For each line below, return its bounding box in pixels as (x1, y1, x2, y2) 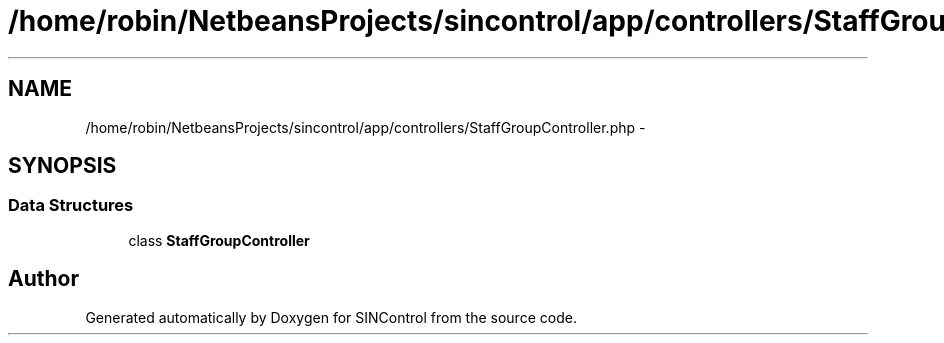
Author (8, 266, 79, 292)
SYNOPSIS (8, 153, 117, 179)
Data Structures (8, 195, 134, 216)
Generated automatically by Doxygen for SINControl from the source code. (85, 308, 577, 326)
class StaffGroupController (128, 231, 310, 249)
